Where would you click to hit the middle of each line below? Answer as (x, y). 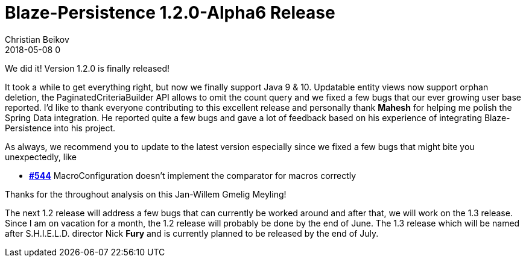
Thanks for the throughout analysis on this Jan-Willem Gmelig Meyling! (146, 194)
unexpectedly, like (41, 157)
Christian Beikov (37, 39)
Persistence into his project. (60, 128)
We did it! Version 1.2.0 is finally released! (87, 68)
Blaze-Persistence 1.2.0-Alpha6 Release (170, 13)
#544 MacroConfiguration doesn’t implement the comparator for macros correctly (193, 175)
